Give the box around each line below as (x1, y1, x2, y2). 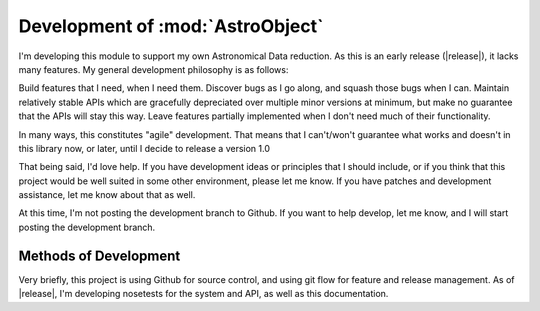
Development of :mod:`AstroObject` (18, 15, 324, 37)
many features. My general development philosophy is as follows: (18, 63, 289, 75)
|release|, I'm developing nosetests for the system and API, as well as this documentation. (18, 288, 389, 300)
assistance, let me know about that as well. (18, 189, 196, 201)
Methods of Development (18, 247, 181, 264)
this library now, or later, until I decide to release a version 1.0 (18, 142, 270, 154)
